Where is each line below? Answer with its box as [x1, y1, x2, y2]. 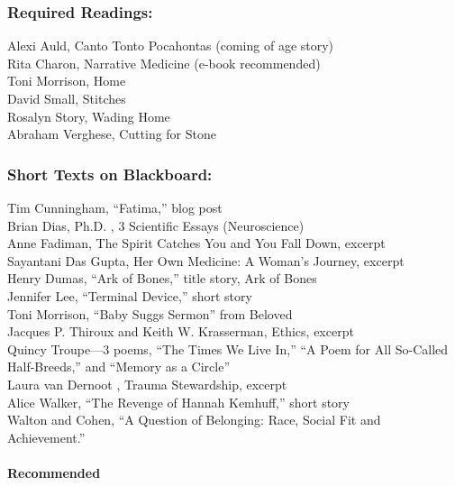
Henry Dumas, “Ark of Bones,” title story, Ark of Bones [7, 269, 317, 288]
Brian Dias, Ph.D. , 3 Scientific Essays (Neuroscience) [7, 215, 305, 234]
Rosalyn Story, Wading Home [7, 106, 170, 125]
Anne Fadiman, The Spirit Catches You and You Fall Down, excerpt [7, 234, 386, 252]
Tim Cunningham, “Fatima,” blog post [7, 198, 223, 216]
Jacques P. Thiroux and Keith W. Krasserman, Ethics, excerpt [7, 322, 354, 341]
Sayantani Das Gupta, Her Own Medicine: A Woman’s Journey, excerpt [7, 251, 405, 270]
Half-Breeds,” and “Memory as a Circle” [7, 357, 230, 376]
